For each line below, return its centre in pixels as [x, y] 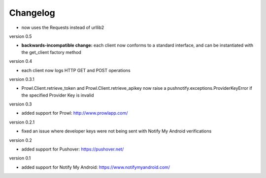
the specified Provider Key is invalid [58, 95]
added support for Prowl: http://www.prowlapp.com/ [75, 113]
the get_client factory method [51, 52]
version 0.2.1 [22, 122]
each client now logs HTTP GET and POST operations [76, 70]
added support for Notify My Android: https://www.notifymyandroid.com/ [96, 167]
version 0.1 [20, 158]
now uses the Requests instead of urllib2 [63, 27]
